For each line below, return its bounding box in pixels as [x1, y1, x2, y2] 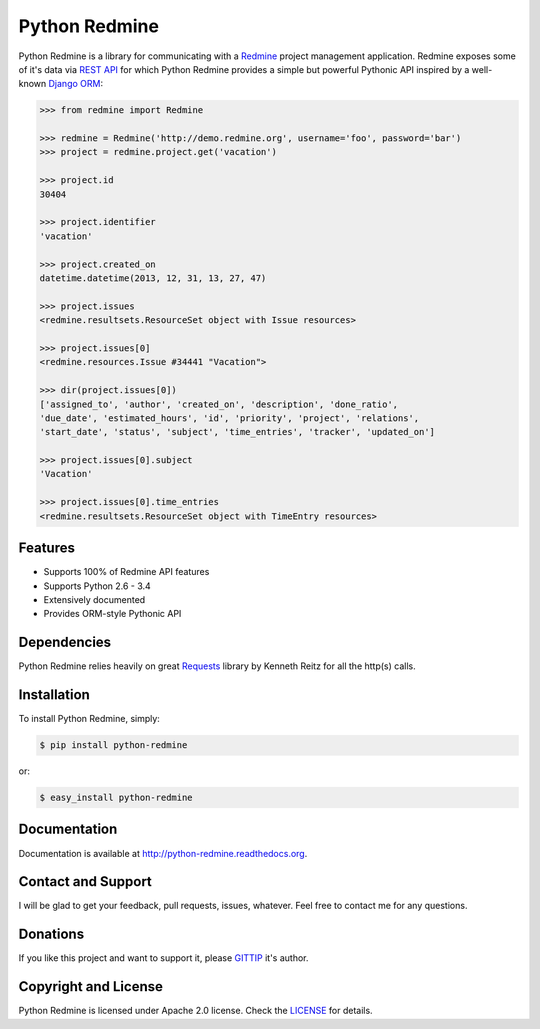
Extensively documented [43, 593, 146, 605]
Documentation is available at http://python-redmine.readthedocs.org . [18, 847, 308, 859]
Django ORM [48, 78, 101, 90]
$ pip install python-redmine [39, 740, 188, 751]
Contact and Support [18, 873, 152, 890]
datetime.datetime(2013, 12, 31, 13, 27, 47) [39, 273, 267, 284]
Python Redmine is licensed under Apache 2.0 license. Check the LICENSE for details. [18, 1005, 374, 1017]
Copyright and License [18, 978, 164, 995]
